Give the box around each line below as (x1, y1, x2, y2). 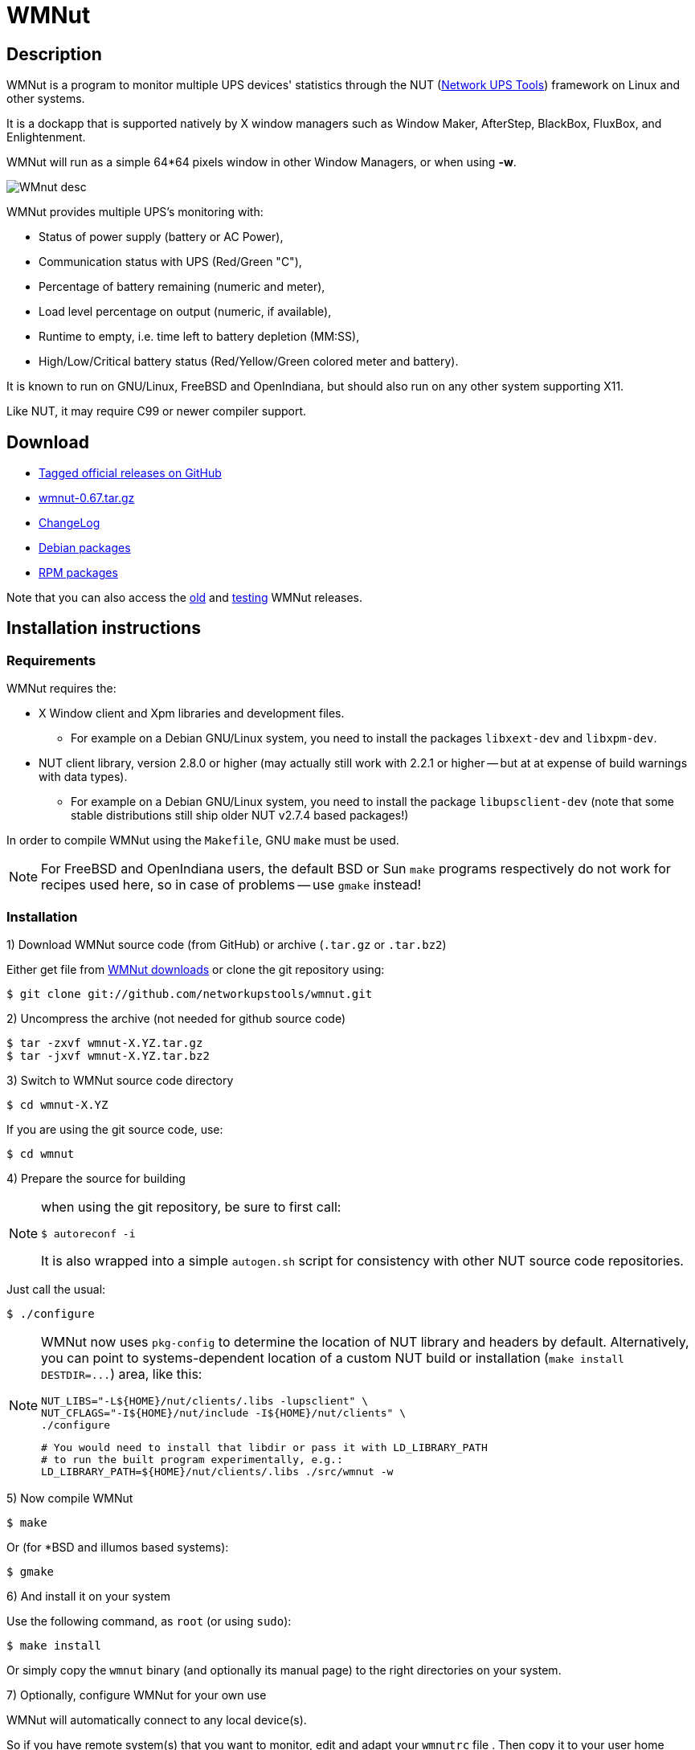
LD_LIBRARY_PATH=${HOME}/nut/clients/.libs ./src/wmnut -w (41, 1465, 394, 1478)
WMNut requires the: (6, 681, 117, 696)
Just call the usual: (6, 1282, 106, 1296)
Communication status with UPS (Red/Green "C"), (39, 255, 302, 269)
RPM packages (39, 566, 118, 580)
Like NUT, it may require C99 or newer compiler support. (6, 404, 307, 419)
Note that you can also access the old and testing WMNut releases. (6, 591, 363, 605)
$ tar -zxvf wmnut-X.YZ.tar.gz (6, 1036, 203, 1049)
